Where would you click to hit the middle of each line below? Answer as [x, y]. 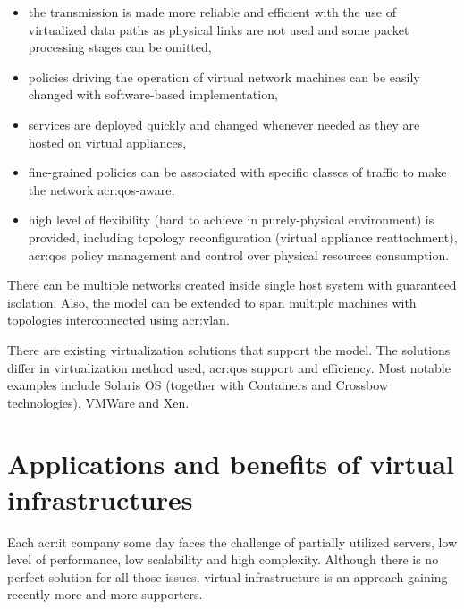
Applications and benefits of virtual [231, 464]
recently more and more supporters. [105, 594]
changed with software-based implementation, [153, 94]
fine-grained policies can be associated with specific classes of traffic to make [237, 172]
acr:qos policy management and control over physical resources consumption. [239, 254]
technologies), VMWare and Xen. [98, 402]
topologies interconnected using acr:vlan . [118, 320]
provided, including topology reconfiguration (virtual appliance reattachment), [243, 237]
